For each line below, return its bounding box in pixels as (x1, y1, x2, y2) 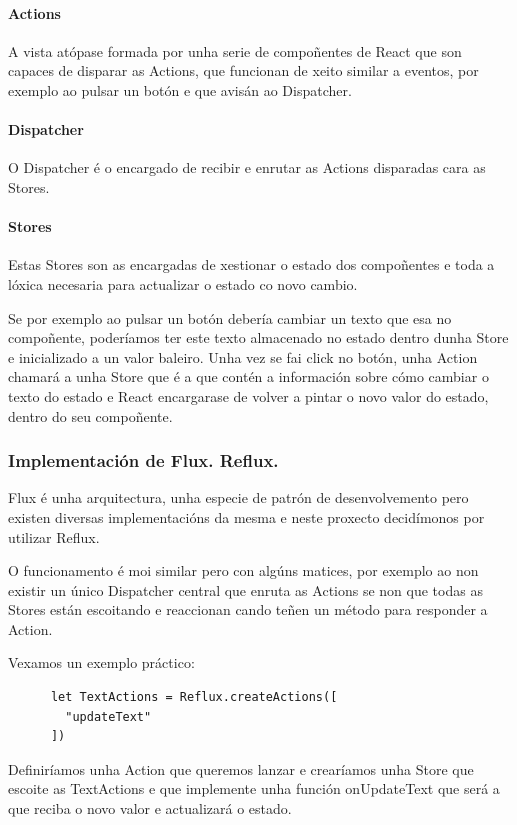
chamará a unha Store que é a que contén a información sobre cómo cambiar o (8, 366, 489, 387)
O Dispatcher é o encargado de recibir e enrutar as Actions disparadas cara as (8, 157, 486, 178)
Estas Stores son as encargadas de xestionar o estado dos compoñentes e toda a (8, 254, 495, 275)
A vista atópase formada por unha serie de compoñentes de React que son (8, 40, 462, 61)
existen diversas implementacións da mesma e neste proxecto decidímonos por (8, 506, 485, 527)
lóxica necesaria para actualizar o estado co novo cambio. (8, 273, 358, 294)
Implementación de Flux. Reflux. (8, 448, 279, 473)
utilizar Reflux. (8, 526, 100, 547)
